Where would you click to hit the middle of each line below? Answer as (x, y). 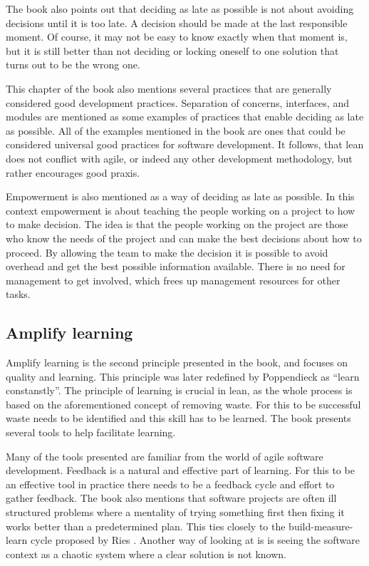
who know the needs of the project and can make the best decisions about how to (184, 238)
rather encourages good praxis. (73, 172)
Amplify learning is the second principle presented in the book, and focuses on (177, 362)
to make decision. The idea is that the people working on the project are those (177, 224)
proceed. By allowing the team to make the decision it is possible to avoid (167, 252)
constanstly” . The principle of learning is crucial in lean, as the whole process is (179, 390)
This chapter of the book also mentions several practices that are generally (169, 88)
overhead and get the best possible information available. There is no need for (176, 266)
